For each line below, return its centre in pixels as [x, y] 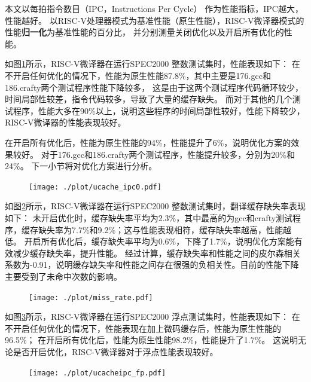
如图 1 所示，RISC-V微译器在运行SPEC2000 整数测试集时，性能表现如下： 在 [153, 64]
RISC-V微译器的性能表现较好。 [65, 122]
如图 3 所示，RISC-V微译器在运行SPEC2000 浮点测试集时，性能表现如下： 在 [153, 317]
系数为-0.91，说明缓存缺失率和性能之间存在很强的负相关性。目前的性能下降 [152, 265]
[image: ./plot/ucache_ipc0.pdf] [95, 187]
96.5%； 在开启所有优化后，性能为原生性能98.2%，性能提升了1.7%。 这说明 [151, 340]
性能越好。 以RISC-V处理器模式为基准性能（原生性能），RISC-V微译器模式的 [155, 20]
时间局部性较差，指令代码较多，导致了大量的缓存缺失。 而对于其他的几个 [149, 99]
